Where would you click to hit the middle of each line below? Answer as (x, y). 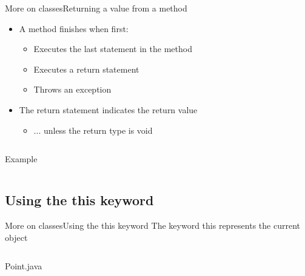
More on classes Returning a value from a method (96, 8)
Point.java (24, 266)
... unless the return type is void (93, 130)
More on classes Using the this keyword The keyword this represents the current (152, 225)
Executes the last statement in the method (113, 49)
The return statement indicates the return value (108, 109)
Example (21, 159)
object (16, 237)
